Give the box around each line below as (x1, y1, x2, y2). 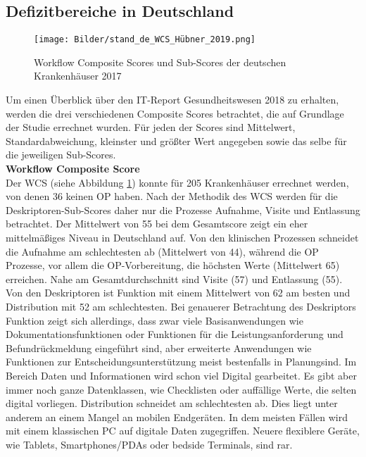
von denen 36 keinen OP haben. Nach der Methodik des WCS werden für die (6, 189, 338, 204)
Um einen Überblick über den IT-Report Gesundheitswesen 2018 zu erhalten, (6, 92, 339, 107)
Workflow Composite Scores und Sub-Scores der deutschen (34, 54, 286, 69)
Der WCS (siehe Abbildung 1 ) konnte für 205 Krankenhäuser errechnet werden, (6, 175, 349, 189)
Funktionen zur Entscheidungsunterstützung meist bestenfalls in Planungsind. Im (6, 354, 357, 369)
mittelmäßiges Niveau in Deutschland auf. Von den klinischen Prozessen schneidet (6, 230, 359, 244)
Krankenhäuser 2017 (34, 68, 122, 83)
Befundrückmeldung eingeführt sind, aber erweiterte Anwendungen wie (6, 340, 312, 355)
